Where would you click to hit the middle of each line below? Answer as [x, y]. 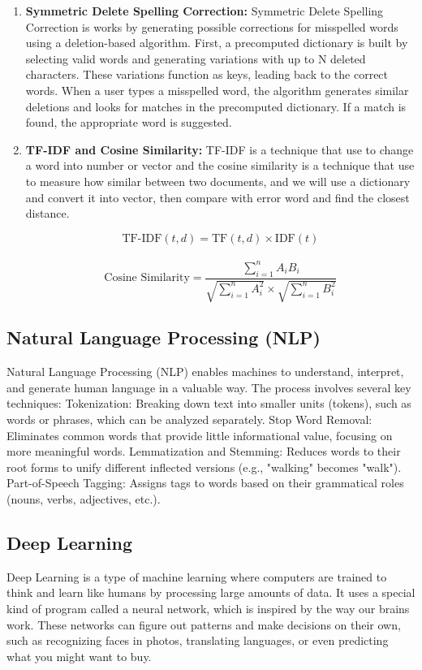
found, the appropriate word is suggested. [129, 122]
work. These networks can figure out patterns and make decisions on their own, [204, 624]
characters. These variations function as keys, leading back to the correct [207, 74]
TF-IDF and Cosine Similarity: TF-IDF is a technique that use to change [220, 149]
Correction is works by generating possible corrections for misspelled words [212, 26]
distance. [47, 213]
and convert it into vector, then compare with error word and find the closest [217, 197]
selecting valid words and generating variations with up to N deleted [196, 58]
